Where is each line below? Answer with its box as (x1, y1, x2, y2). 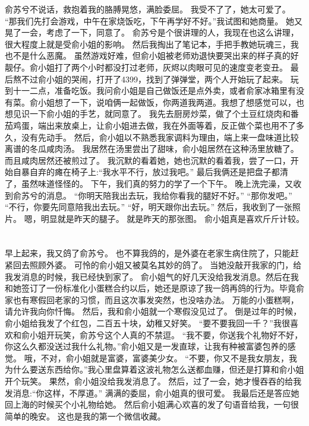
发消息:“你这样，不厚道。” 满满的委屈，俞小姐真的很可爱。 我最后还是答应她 (5, 386, 299, 399)
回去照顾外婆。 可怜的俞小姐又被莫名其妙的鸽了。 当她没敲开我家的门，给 (12, 259, 302, 271)
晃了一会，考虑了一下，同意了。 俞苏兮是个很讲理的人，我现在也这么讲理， (5, 26, 299, 39)
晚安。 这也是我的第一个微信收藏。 (29, 409, 166, 422)
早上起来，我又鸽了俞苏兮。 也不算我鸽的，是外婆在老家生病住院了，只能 (5, 247, 291, 259)
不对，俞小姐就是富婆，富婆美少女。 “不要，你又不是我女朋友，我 (40, 351, 297, 364)
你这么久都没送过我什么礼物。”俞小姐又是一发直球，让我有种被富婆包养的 (5, 340, 288, 352)
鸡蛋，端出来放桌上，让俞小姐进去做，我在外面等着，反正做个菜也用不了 (12, 119, 296, 131)
